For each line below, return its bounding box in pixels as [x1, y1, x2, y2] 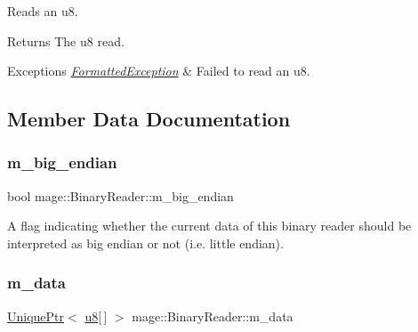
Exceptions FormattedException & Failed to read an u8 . [7, 61, 310, 80]
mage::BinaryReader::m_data [132, 306, 293, 325]
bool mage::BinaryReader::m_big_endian [7, 186, 234, 205]
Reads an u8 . [7, 2, 78, 20]
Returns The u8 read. [7, 31, 125, 50]
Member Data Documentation [7, 105, 291, 133]
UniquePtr [7, 306, 65, 325]
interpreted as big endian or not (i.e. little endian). [7, 233, 284, 252]
